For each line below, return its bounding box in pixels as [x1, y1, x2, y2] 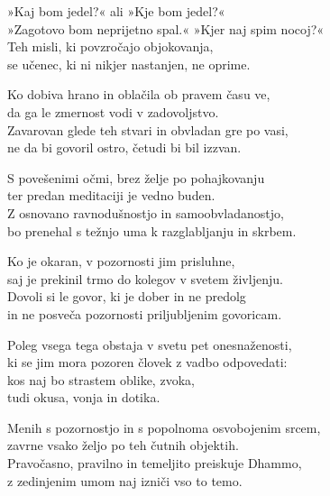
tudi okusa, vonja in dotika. [7, 388, 160, 407]
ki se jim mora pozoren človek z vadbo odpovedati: [7, 353, 288, 372]
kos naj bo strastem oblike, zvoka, [7, 370, 195, 389]
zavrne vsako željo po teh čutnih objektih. [7, 436, 239, 455]
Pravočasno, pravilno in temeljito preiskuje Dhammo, [7, 454, 302, 473]
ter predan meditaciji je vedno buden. [7, 186, 215, 205]
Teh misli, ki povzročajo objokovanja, [7, 37, 214, 56]
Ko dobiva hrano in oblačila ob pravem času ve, [7, 85, 270, 104]
